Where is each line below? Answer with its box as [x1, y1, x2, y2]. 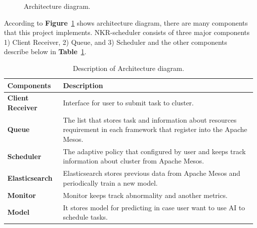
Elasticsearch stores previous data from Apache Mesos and [63, 168, 241, 178]
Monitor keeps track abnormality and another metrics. [63, 190, 228, 200]
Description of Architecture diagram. [73, 63, 184, 73]
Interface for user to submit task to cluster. [63, 98, 194, 108]
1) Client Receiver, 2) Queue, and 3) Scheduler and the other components [4, 36, 227, 47]
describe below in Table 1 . [4, 46, 86, 57]
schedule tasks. [63, 212, 108, 222]
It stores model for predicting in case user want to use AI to [63, 202, 245, 212]
